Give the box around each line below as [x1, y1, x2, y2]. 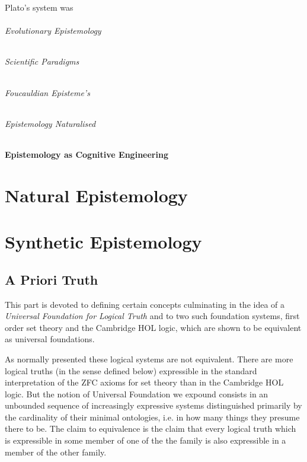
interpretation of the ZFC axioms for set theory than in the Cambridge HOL [5, 376, 284, 388]
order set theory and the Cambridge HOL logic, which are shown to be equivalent [5, 321, 302, 333]
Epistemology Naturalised [5, 117, 96, 129]
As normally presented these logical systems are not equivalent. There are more [5, 352, 293, 365]
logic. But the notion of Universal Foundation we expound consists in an [5, 387, 268, 400]
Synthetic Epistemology [5, 230, 202, 254]
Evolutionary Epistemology [5, 24, 101, 37]
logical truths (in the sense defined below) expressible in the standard [5, 364, 257, 377]
